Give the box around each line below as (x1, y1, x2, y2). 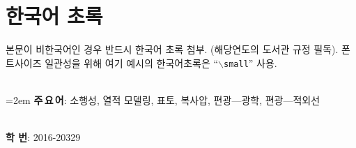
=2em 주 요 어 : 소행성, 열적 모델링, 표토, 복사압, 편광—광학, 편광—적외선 (6, 92, 320, 107)
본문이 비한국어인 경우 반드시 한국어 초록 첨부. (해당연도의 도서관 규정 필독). (6, 42, 339, 57)
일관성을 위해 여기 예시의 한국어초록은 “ (45, 55, 219, 70)
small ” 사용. (224, 55, 277, 70)
